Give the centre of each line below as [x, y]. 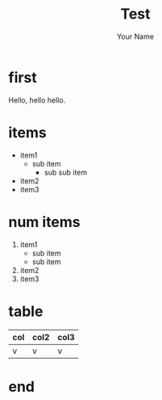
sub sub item [66, 172]
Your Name [135, 36]
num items [44, 222]
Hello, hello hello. [37, 100]
